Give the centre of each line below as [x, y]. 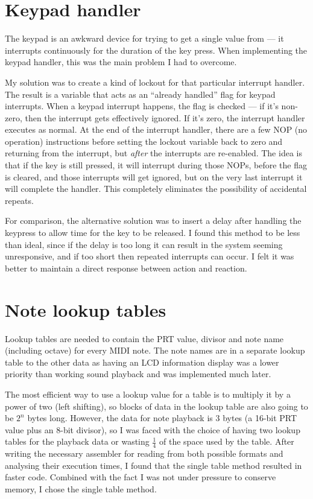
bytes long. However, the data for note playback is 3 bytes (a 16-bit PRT [162, 418]
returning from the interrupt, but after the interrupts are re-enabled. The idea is [153, 153]
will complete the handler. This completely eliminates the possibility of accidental [156, 189]
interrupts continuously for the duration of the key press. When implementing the [156, 50]
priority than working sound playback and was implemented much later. [138, 374]
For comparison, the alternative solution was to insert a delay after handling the [153, 221]
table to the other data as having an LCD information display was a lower [142, 362]
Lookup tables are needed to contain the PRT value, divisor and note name [144, 338]
